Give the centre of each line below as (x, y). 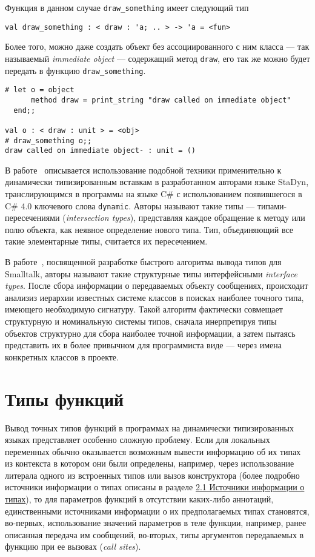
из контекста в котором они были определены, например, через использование (150, 463)
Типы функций (65, 398)
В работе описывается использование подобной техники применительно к (143, 170)
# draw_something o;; (48, 140)
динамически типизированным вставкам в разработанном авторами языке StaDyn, (157, 182)
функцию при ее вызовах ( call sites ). (73, 546)
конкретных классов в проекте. (62, 356)
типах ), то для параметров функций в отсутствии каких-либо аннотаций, (139, 499)
